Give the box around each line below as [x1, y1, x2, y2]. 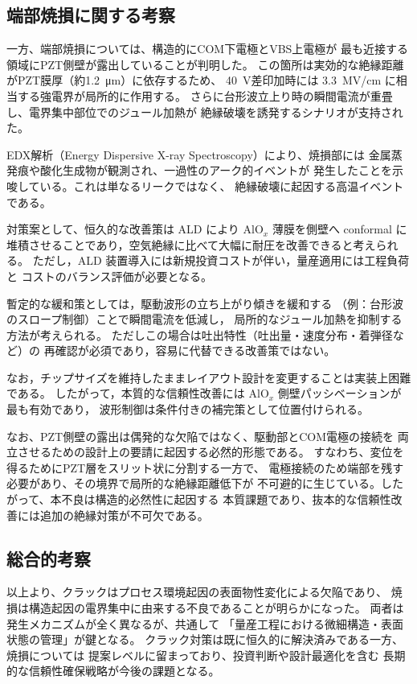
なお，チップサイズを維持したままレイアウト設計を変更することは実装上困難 [6, 369, 411, 385]
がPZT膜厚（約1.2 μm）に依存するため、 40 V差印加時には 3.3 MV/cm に [6, 72, 396, 89]
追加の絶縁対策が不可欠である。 [39, 506, 209, 523]
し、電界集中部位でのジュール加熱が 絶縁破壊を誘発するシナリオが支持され [6, 103, 403, 120]
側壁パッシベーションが [277, 385, 402, 402]
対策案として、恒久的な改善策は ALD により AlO [6, 220, 264, 237]
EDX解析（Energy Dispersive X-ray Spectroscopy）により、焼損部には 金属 [6, 146, 391, 163]
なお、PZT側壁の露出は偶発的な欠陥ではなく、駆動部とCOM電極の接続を [6, 427, 395, 444]
